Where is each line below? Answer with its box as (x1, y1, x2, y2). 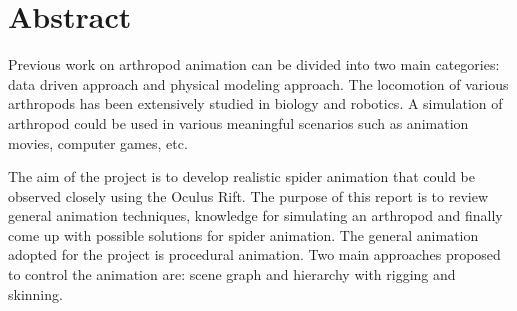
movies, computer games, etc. (8, 132, 188, 153)
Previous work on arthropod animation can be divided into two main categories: (8, 54, 500, 75)
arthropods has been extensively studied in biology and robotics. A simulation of (8, 93, 503, 114)
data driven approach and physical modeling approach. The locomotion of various (8, 73, 509, 94)
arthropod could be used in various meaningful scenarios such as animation (8, 112, 469, 133)
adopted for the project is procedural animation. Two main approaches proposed (8, 244, 501, 265)
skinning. (8, 283, 63, 304)
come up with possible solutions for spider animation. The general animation (8, 224, 479, 245)
